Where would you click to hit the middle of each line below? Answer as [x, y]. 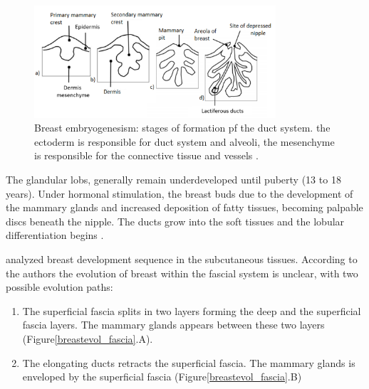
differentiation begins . [55, 235]
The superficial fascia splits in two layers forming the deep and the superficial [192, 310]
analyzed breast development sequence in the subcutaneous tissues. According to [182, 259]
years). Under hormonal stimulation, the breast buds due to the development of [180, 193]
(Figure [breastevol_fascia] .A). [88, 338]
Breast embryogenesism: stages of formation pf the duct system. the [182, 128]
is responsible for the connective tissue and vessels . [146, 155]
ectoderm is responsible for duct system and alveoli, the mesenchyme [184, 141]
